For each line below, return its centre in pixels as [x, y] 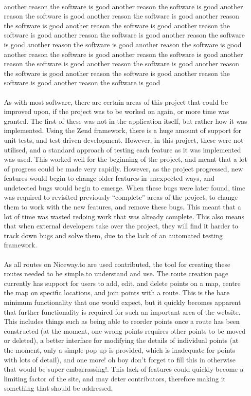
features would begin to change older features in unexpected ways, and [109, 178]
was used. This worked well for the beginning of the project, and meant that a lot [126, 159]
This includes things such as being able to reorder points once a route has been [122, 321]
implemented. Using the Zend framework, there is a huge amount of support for [123, 130]
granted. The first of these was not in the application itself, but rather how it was [125, 121]
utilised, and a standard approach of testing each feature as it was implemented [123, 149]
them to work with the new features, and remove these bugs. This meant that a [123, 207]
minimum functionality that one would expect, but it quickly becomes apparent [123, 302]
